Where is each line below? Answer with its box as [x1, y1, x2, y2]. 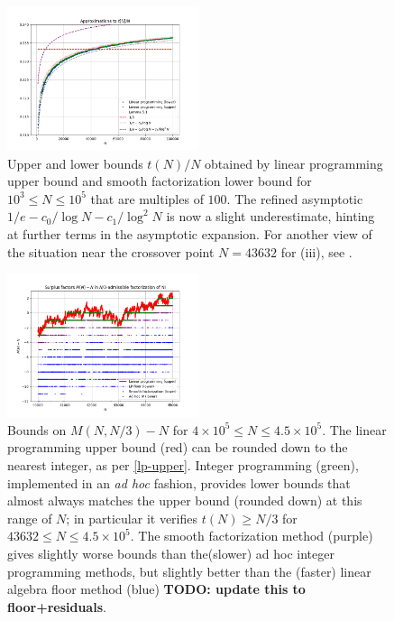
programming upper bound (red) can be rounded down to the [7, 438, 348, 457]
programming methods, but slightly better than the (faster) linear [7, 561, 371, 580]
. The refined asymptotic [226, 189, 363, 208]
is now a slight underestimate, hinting [166, 207, 375, 226]
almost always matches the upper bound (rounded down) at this [7, 491, 362, 510]
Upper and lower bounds [7, 153, 143, 172]
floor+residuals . [7, 597, 106, 616]
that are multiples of [90, 189, 204, 208]
